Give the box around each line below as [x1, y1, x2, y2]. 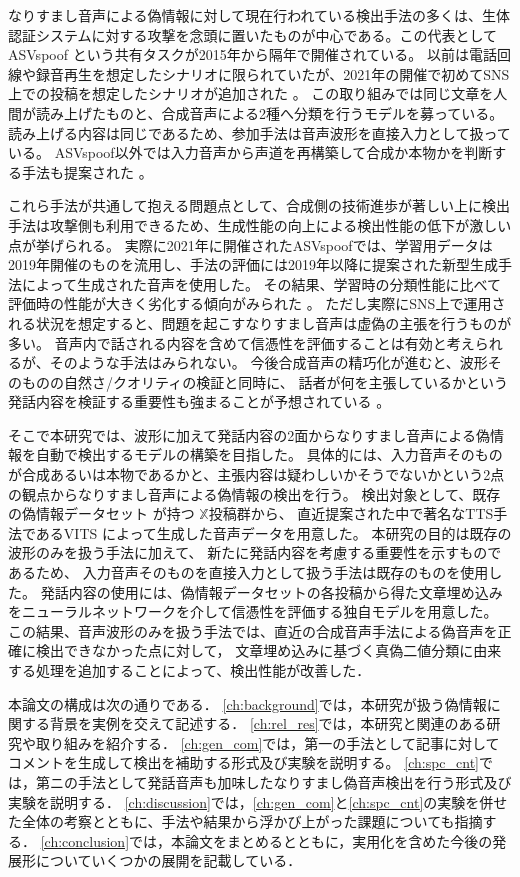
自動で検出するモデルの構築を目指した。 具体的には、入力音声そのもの [35, 444, 503, 465]
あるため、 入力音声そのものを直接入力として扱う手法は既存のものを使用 [8, 562, 489, 583]
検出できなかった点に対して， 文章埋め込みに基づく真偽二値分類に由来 [35, 640, 502, 661]
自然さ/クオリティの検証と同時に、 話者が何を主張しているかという [63, 371, 508, 392]
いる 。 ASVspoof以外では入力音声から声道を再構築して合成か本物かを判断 [8, 142, 493, 163]
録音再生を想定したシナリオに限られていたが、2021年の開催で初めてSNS [35, 63, 510, 84]
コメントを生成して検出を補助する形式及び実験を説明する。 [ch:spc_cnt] [8, 752, 479, 773]
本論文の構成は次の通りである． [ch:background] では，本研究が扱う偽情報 [8, 693, 487, 714]
